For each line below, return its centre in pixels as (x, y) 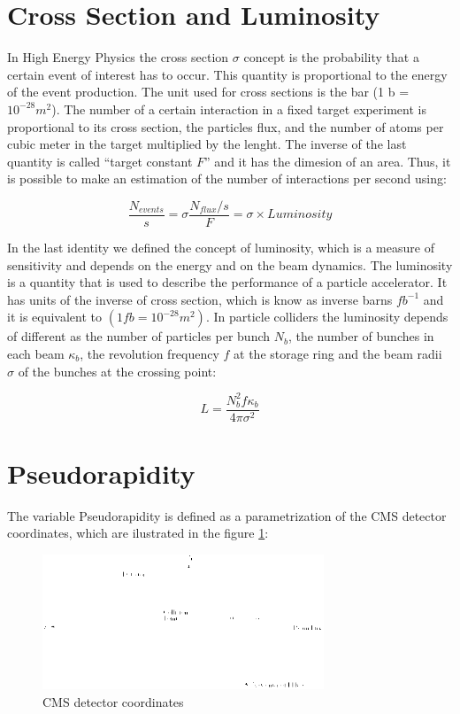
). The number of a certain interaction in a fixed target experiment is (239, 109)
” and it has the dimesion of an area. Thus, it (328, 161)
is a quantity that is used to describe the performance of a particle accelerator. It (227, 282)
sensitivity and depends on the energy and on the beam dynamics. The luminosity (230, 264)
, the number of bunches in (361, 336)
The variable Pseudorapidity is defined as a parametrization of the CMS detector (227, 515)
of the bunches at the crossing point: (117, 371)
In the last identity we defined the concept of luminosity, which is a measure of (221, 247)
